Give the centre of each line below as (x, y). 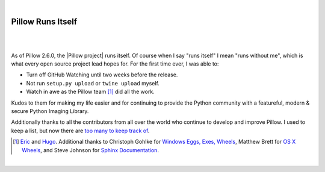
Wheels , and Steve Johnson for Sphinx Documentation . (91, 150)
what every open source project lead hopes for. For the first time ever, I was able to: (115, 64)
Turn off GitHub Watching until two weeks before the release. (102, 75)
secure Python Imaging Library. (50, 111)
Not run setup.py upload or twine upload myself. (93, 83)
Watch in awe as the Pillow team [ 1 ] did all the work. (90, 92)
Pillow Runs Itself (44, 21)
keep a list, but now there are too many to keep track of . (80, 131)
